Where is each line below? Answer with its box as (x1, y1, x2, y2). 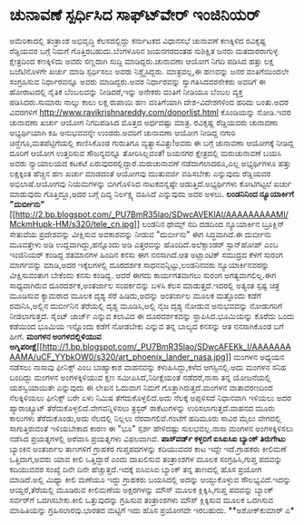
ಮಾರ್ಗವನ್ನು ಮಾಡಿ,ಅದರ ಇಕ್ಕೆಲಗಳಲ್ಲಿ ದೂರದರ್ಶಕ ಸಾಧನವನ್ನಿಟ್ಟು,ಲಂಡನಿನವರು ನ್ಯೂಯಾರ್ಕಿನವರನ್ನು (9, 259, 270, 270)
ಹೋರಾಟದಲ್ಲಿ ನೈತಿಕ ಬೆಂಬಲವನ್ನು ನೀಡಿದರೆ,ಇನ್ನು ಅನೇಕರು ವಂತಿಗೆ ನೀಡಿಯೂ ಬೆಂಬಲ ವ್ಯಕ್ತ (9, 86, 243, 97)
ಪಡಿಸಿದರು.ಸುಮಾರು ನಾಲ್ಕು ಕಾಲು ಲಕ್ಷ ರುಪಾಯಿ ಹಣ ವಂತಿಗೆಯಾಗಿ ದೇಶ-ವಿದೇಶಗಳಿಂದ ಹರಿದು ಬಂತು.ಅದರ (9, 96, 289, 107)
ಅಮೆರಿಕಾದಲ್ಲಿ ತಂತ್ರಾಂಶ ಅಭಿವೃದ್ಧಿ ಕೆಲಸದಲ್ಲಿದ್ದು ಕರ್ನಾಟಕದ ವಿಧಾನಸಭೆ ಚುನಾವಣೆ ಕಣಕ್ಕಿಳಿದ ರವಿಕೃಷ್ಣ (9, 35, 267, 45)
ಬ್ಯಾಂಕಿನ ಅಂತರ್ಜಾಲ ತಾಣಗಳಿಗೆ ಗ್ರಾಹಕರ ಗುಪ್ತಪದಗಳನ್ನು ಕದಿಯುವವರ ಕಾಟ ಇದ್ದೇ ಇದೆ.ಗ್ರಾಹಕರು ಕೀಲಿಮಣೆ (9, 443, 288, 454)
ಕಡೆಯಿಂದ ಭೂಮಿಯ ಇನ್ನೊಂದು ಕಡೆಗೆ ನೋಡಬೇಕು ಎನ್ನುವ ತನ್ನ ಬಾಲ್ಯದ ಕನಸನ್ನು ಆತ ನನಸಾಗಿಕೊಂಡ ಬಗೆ (9, 321, 284, 332)
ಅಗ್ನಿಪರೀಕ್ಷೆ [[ (9, 341, 43, 352)
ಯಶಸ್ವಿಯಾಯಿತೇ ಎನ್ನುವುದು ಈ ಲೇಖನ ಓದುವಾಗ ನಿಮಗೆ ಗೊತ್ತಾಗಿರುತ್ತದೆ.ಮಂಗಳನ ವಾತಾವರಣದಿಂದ (9, 381, 274, 392)
